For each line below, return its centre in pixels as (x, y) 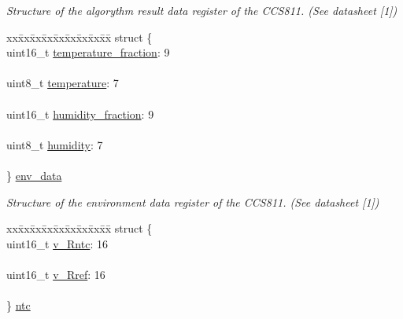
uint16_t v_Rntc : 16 (57, 243)
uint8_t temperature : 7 (63, 83)
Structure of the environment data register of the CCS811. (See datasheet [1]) (193, 202)
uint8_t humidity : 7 (55, 144)
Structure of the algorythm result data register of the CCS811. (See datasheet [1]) (202, 10)
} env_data (34, 175)
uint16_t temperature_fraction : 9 (88, 52)
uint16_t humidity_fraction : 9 (80, 114)
